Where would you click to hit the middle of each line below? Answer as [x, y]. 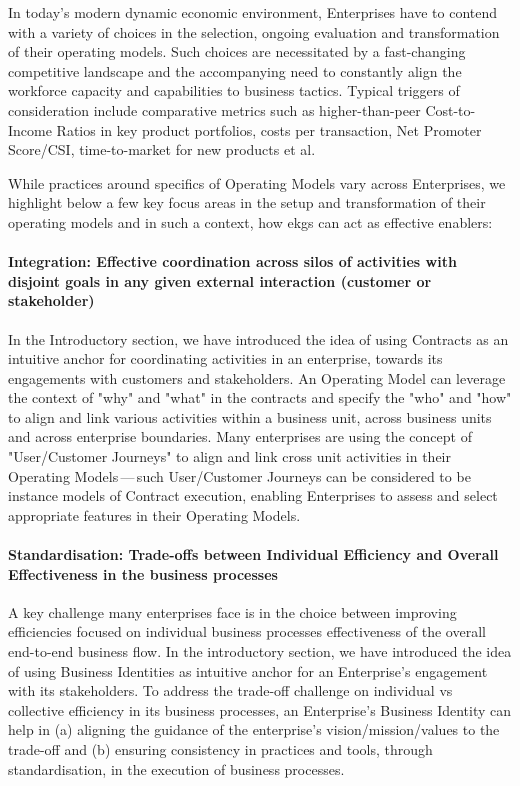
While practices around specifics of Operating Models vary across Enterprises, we [257, 182]
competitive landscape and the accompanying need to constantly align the [235, 70]
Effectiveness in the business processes [143, 573]
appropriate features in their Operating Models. [154, 514]
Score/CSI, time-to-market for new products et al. [162, 149]
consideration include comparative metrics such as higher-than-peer [214, 109]
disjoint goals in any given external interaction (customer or [220, 280]
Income [30, 129]
